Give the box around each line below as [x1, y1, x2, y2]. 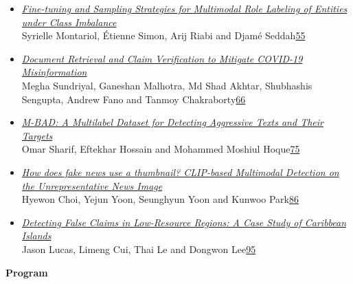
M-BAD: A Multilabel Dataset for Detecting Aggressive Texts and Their [21, 115, 323, 129]
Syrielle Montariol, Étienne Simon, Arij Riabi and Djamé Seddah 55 [21, 28, 306, 43]
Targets [21, 128, 53, 142]
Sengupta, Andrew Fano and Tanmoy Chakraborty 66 [21, 91, 246, 106]
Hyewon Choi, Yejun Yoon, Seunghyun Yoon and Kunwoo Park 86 [21, 192, 299, 206]
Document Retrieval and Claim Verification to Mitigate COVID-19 [21, 51, 303, 65]
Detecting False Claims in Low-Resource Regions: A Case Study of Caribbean [21, 215, 347, 229]
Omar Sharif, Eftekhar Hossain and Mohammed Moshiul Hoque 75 [21, 142, 300, 156]
